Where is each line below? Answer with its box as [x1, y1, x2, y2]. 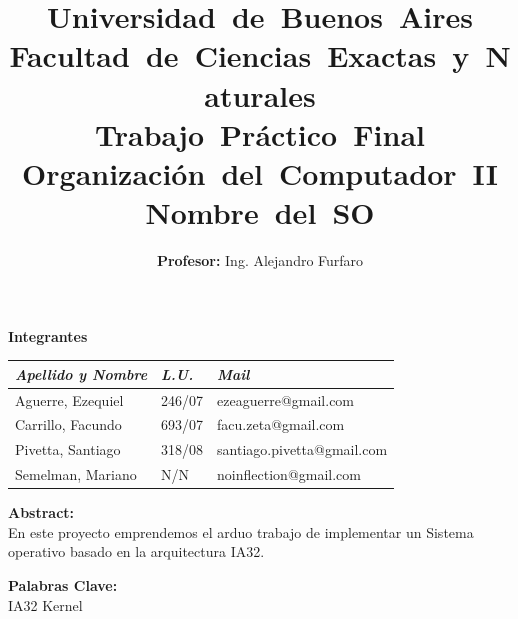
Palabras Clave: [8, 575, 118, 595]
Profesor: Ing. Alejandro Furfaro [156, 250, 364, 271]
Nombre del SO [145, 192, 375, 233]
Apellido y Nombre [15, 363, 148, 384]
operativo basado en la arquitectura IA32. [8, 541, 265, 562]
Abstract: [8, 502, 75, 523]
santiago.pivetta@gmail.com [217, 439, 388, 460]
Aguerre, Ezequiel [15, 389, 124, 410]
